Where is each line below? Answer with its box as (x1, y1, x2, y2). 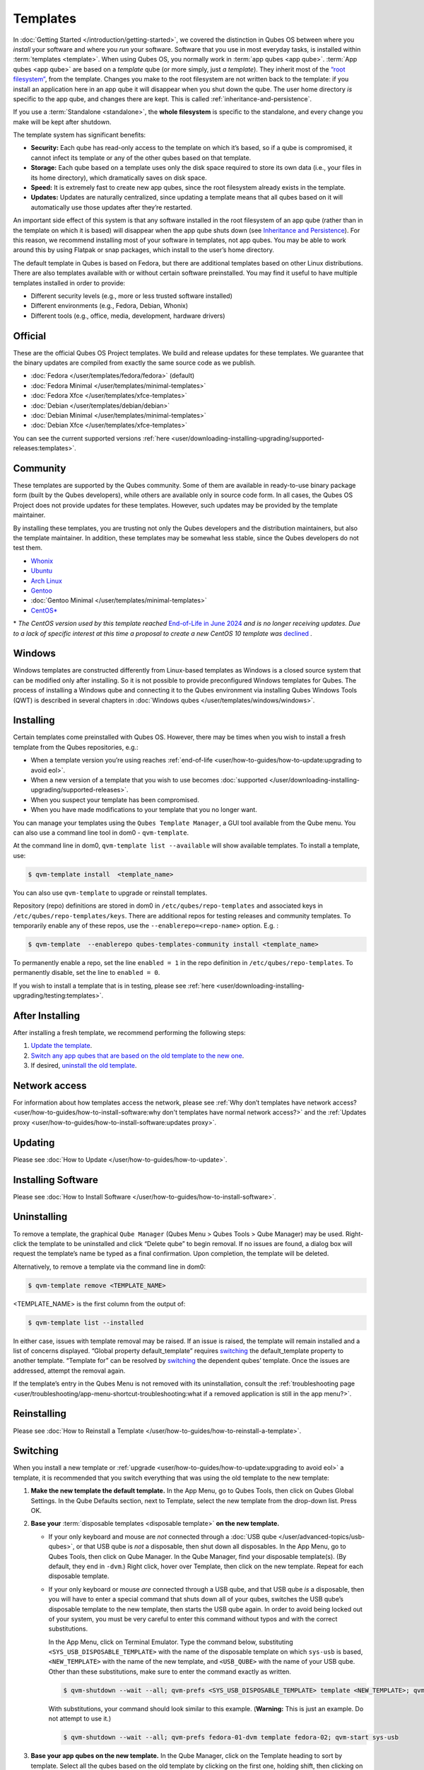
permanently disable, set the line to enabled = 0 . (13, 969, 160, 977)
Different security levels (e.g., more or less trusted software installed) (30, 291, 233, 300)
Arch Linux (30, 576, 63, 585)
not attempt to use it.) (48, 1714, 112, 1723)
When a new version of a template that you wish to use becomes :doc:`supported (30, 776, 268, 784)
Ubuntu (30, 566, 53, 575)
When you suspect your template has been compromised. (30, 795, 199, 804)
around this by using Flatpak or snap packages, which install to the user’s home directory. (13, 246, 275, 254)
